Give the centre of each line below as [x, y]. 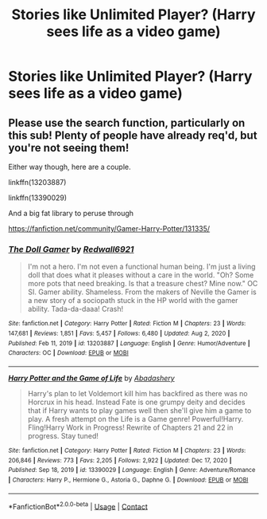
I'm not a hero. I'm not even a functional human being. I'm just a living [141, 267]
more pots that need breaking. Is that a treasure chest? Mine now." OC [143, 284]
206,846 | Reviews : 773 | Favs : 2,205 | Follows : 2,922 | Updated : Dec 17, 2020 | [120, 460]
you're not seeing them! [69, 148]
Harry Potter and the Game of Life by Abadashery [91, 378]
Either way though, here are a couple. [70, 167]
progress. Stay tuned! [63, 435]
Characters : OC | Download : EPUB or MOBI [68, 353]
